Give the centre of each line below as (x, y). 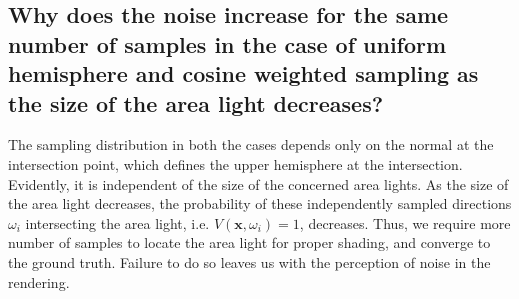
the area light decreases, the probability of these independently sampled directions (260, 203)
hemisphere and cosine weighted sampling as (243, 73)
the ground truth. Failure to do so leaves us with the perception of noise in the (249, 261)
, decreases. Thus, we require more (405, 222)
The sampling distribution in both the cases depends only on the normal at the (251, 144)
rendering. (39, 281)
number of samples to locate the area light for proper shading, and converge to (249, 242)
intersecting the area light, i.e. (117, 222)
